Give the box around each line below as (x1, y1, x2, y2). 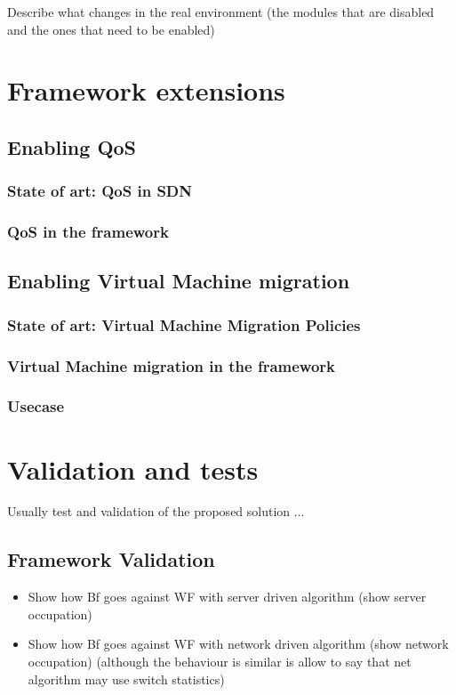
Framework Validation (7, 545, 215, 573)
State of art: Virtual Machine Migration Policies (7, 313, 361, 335)
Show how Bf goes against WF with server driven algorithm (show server (28, 587, 427, 606)
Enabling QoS (7, 133, 137, 160)
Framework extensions (7, 72, 285, 109)
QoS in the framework (7, 221, 169, 243)
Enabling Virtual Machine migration (7, 267, 350, 295)
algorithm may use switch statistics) (28, 669, 225, 688)
